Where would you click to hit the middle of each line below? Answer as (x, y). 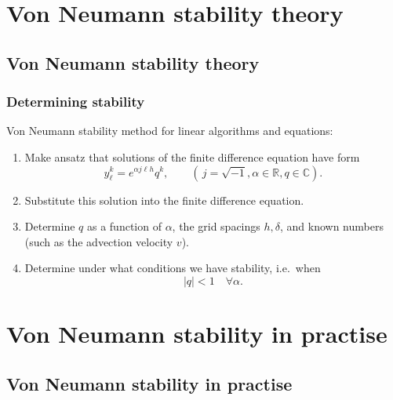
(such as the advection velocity (99, 241)
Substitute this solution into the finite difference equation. (164, 200)
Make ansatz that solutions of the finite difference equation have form (192, 156)
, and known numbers (332, 226)
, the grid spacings (216, 226)
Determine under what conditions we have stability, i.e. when (173, 268)
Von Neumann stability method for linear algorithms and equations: (170, 131)
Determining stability (76, 102)
